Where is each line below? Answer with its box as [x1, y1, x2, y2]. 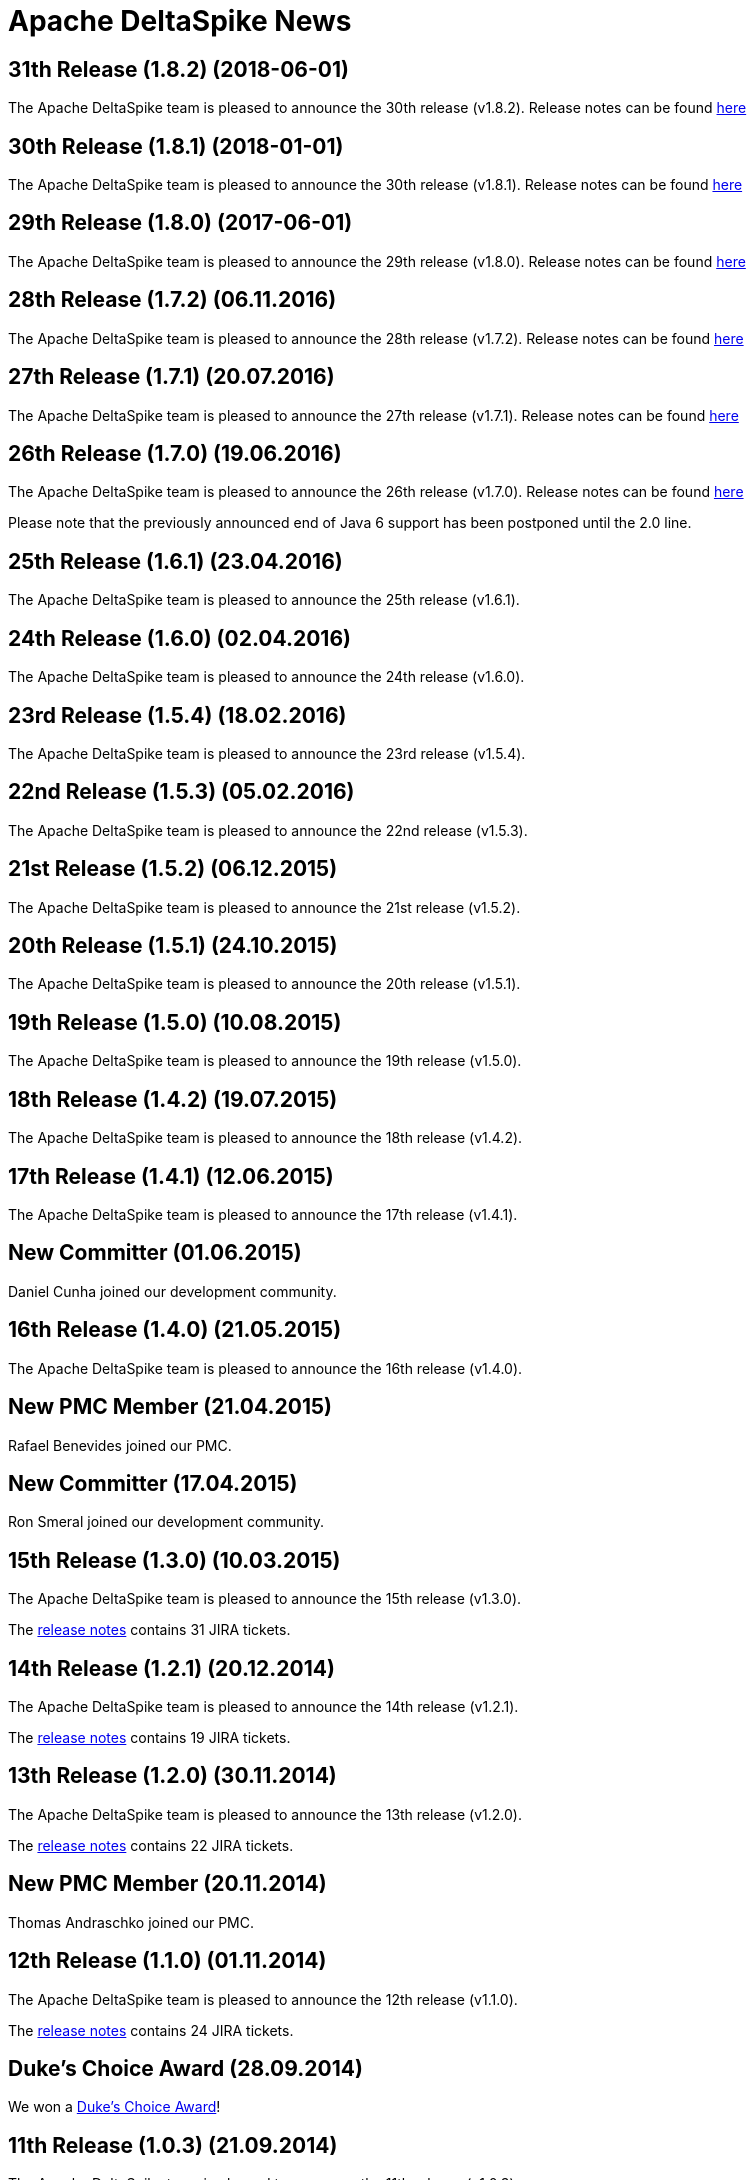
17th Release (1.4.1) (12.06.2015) [8, 1163, 334, 1189]
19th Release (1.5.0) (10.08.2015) [8, 1009, 342, 1035]
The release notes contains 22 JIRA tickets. [8, 1836, 294, 1854]
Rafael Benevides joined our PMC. [8, 1436, 232, 1454]
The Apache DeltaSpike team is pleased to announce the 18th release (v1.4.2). [8, 1129, 523, 1147]
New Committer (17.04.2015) [8, 1470, 298, 1496]
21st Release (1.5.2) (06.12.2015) [8, 856, 338, 882]
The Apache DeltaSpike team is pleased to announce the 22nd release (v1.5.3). [8, 821, 528, 839]
